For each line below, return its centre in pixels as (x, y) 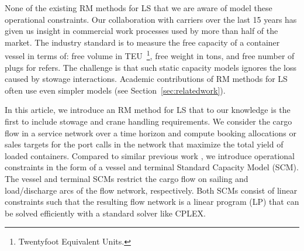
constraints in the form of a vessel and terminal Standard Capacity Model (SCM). (152, 167)
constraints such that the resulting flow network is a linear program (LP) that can (152, 202)
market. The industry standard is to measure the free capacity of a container (142, 42)
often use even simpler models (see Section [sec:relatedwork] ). (115, 90)
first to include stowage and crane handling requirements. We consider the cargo (148, 121)
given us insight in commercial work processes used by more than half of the (141, 31)
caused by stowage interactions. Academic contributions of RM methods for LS (146, 79)
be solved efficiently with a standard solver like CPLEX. (105, 213)
